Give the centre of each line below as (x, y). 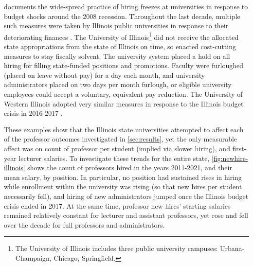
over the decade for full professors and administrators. (84, 224)
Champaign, (33, 257)
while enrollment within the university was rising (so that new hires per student (123, 186)
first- (239, 148)
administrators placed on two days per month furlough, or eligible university (118, 84)
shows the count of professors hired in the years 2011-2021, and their (130, 168)
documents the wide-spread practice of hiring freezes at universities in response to (126, 6)
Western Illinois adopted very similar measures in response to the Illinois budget (124, 103)
